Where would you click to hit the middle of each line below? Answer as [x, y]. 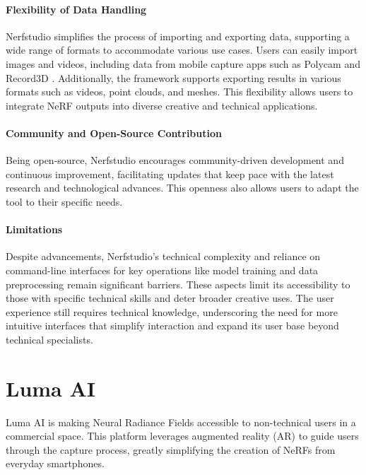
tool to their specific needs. [64, 201]
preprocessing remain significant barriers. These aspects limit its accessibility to [178, 284]
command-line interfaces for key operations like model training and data [162, 270]
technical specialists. [49, 339]
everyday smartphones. [55, 463]
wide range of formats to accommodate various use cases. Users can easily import [182, 50]
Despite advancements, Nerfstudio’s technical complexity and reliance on [163, 256]
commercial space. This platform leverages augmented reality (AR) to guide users [182, 436]
